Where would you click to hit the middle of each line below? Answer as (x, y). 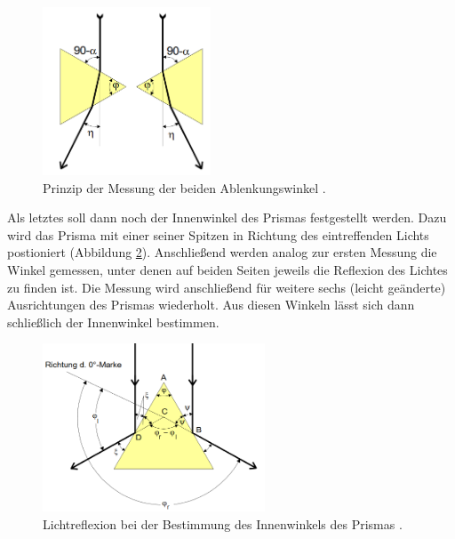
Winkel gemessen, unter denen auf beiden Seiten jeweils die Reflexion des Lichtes (227, 269)
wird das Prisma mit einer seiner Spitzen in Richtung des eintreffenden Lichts (218, 234)
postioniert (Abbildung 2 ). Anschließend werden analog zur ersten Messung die (222, 252)
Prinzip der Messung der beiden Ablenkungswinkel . (184, 187)
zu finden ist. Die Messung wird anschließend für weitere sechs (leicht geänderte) (227, 287)
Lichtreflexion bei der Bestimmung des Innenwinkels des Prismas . (223, 523)
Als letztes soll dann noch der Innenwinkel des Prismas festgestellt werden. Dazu (227, 217)
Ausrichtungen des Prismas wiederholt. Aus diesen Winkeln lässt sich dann (211, 305)
